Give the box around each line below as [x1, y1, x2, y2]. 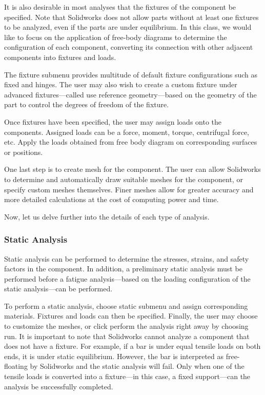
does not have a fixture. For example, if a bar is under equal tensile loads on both [4, 341, 261, 351]
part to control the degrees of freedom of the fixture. [4, 99, 169, 110]
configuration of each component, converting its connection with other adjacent [4, 42, 253, 52]
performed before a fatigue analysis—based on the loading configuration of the [4, 273, 251, 284]
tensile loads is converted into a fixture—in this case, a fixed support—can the [4, 371, 251, 382]
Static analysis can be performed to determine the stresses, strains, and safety [4, 253, 249, 264]
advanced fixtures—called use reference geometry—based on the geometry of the [4, 89, 257, 100]
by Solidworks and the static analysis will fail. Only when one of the [30, 361, 244, 371]
